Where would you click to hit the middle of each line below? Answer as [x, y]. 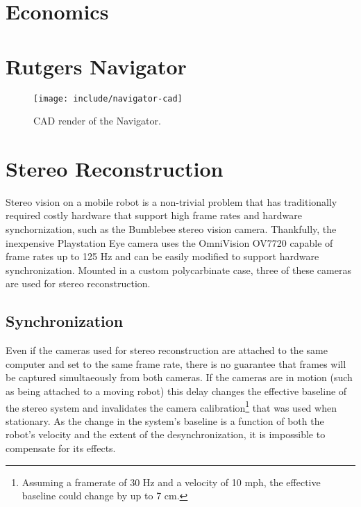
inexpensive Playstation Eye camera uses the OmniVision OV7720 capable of [169, 242]
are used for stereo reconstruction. [78, 283]
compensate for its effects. [61, 448]
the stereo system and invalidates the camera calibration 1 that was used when [171, 406]
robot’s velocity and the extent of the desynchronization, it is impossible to [166, 434]
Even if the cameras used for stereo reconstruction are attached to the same [167, 350]
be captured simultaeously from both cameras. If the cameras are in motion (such [179, 377]
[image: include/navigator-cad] [108, 98]
